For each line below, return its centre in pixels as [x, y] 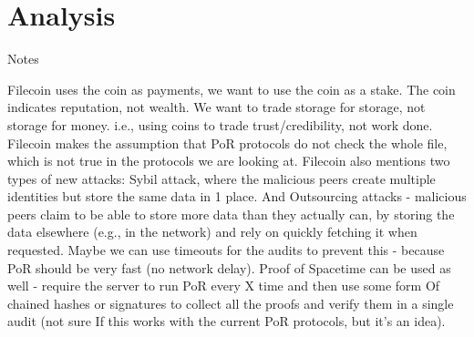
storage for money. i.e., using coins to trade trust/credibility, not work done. [220, 124]
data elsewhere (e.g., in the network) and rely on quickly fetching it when [212, 232]
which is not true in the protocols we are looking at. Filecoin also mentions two [229, 161]
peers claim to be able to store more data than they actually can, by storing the [231, 214]
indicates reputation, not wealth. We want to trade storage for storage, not [216, 107]
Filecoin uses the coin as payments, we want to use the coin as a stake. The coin [232, 89]
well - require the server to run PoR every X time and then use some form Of [224, 286]
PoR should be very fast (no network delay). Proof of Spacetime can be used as [229, 267]
